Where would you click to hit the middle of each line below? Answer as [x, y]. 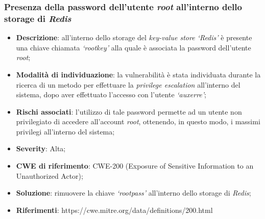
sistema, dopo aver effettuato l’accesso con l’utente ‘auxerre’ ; [111, 94]
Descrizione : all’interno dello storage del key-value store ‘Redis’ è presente [134, 37]
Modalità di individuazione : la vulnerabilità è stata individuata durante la [138, 74]
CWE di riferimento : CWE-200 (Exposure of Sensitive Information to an [135, 166]
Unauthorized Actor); [50, 175]
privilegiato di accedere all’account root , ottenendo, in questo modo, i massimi [138, 121]
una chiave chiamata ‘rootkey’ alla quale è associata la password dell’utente [134, 47]
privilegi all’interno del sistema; [65, 131]
